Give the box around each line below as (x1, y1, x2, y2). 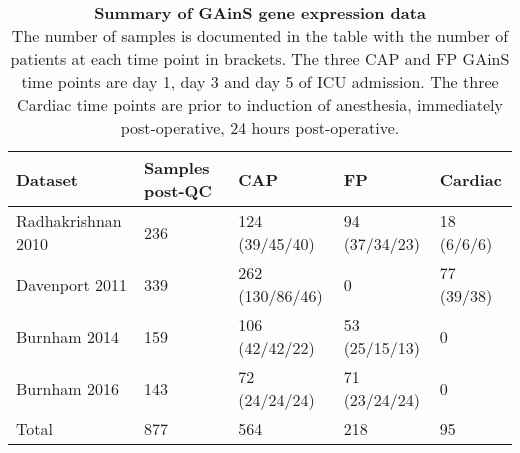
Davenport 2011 (16, 272, 127, 296)
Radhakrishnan (16, 209, 122, 232)
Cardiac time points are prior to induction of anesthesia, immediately (17, 93, 503, 116)
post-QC (144, 179, 212, 202)
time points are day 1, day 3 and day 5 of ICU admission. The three (21, 70, 499, 93)
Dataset (16, 167, 79, 191)
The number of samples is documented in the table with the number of (11, 24, 509, 47)
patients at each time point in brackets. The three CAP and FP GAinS (10, 47, 510, 70)
